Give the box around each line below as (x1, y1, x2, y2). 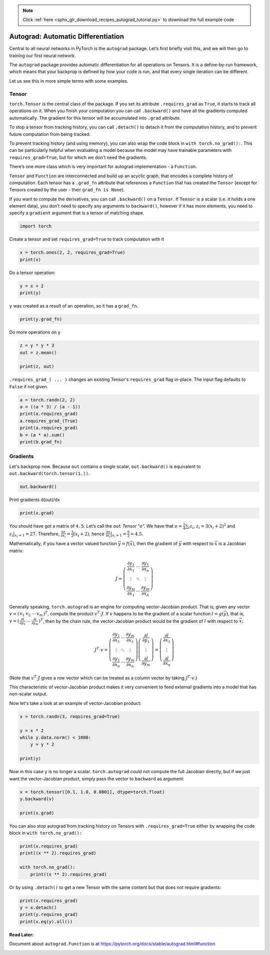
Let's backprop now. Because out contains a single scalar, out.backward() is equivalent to (9, 463, 201, 469)
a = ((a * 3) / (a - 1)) (19, 404, 81, 410)
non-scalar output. (9, 691, 47, 697)
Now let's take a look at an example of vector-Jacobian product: (9, 700, 141, 706)
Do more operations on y (9, 329, 61, 335)
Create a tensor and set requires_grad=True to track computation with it (9, 236, 164, 243)
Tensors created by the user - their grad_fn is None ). (9, 187, 125, 193)
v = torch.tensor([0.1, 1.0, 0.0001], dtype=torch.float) (19, 789, 165, 795)
